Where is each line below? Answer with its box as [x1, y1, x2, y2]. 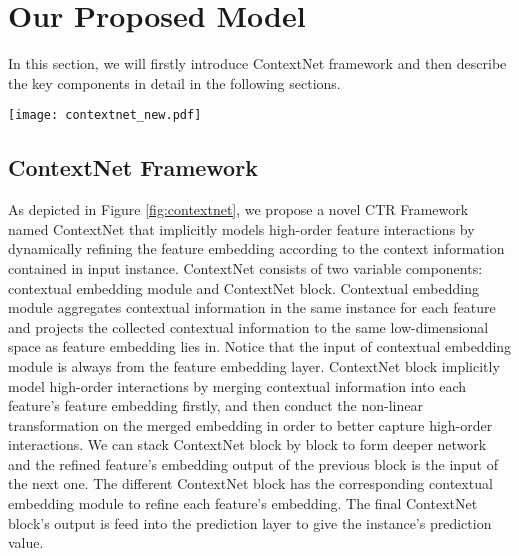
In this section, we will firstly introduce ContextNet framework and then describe [8, 53, 507, 74]
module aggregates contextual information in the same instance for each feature [8, 297, 496, 318]
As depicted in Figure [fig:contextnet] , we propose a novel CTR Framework [8, 199, 469, 220]
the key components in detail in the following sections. [8, 72, 341, 93]
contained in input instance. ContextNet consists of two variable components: [8, 257, 483, 278]
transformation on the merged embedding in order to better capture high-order [8, 414, 493, 435]
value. [8, 532, 44, 553]
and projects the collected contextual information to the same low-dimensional [8, 316, 489, 337]
